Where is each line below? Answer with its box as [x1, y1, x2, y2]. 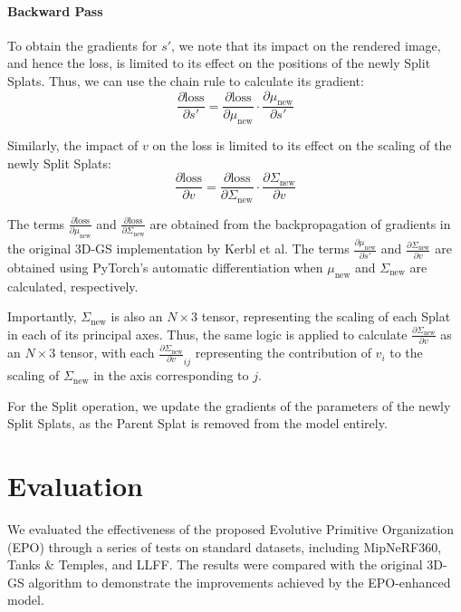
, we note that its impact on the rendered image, [171, 35, 441, 54]
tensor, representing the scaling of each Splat [201, 307, 451, 326]
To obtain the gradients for [7, 35, 158, 54]
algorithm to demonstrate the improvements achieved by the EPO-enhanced [28, 572, 451, 591]
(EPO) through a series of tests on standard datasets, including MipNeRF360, [7, 537, 442, 556]
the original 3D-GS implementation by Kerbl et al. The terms [7, 239, 350, 258]
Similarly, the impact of [7, 136, 139, 155]
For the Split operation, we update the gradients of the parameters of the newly [7, 396, 451, 415]
